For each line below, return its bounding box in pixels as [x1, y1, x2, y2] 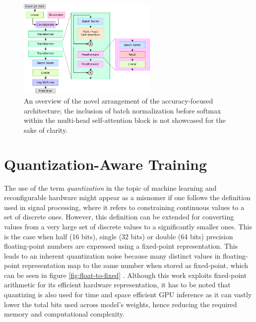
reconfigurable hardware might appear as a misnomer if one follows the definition [4, 192, 251, 203]
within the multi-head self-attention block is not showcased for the [24, 115, 226, 125]
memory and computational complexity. [4, 309, 125, 319]
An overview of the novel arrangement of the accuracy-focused [24, 96, 213, 106]
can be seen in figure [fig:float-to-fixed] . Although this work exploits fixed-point [4, 269, 247, 280]
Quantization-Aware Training [4, 154, 207, 174]
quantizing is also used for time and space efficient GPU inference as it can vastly [4, 289, 252, 300]
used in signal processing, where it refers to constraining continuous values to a [4, 202, 245, 212]
